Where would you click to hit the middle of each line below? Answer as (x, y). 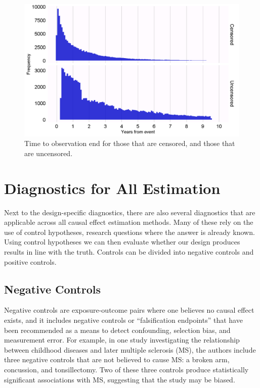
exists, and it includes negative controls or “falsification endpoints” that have (123, 320)
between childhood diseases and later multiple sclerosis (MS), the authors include (130, 349)
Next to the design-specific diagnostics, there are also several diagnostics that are (130, 212)
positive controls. (30, 261)
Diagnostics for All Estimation (112, 188)
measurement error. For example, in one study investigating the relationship (122, 340)
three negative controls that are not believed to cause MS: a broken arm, (117, 359)
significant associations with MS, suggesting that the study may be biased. (120, 379)
